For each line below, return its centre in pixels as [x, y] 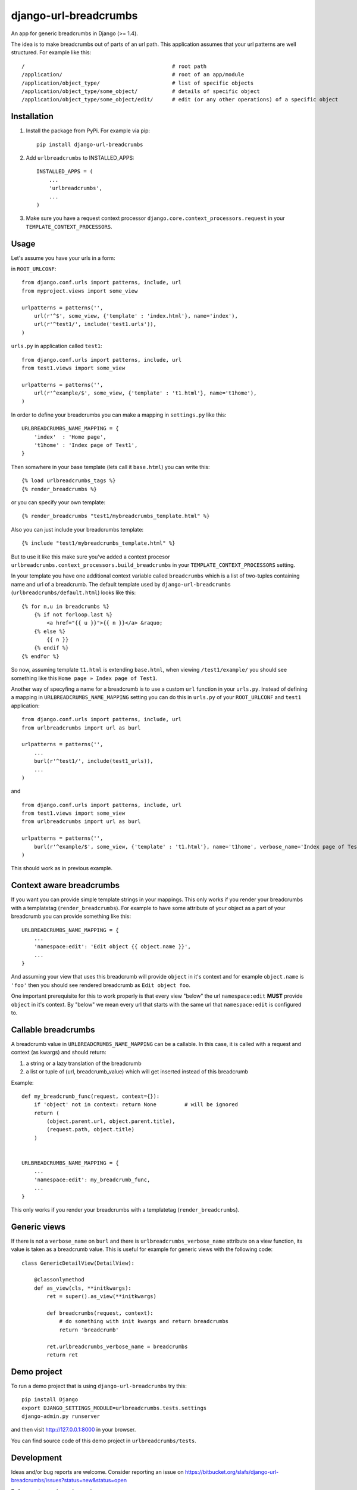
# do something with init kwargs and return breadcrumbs [144, 1321]
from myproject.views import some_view [80, 291]
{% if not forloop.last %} [73, 614]
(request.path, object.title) [91, 1130]
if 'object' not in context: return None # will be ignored [136, 1105]
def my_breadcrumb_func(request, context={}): [91, 1096]
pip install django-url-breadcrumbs [90, 144]
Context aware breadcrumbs [65, 885]
